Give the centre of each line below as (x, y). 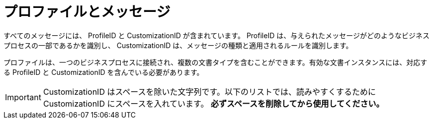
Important (23, 97)
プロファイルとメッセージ (87, 12)
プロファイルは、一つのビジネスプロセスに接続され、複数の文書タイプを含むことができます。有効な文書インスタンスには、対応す (216, 62)
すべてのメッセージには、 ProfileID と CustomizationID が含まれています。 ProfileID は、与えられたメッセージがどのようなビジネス (216, 35)
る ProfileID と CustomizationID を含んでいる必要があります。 (104, 72)
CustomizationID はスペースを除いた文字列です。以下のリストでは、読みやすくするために (209, 92)
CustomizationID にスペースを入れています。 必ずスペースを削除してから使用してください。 (214, 103)
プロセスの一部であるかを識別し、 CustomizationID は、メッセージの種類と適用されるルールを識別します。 (178, 45)
